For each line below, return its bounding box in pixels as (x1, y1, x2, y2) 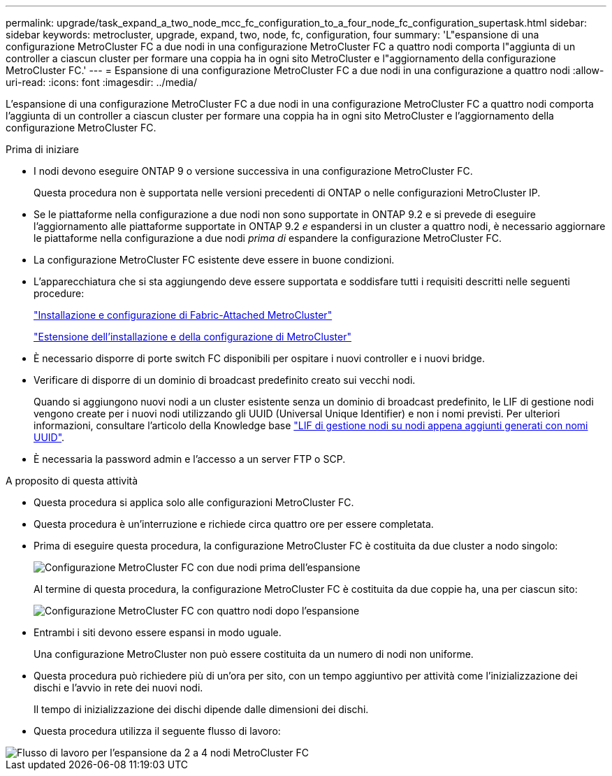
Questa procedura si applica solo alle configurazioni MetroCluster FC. (34, 496, 354, 508)
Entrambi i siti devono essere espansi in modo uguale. (34, 626, 282, 638)
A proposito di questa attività (6, 475, 138, 487)
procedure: (34, 287, 85, 299)
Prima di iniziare (6, 143, 79, 155)
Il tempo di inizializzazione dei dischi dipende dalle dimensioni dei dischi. (34, 703, 369, 715)
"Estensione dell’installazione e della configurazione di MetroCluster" (34, 331, 351, 343)
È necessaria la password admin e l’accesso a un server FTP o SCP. (34, 453, 346, 465)
